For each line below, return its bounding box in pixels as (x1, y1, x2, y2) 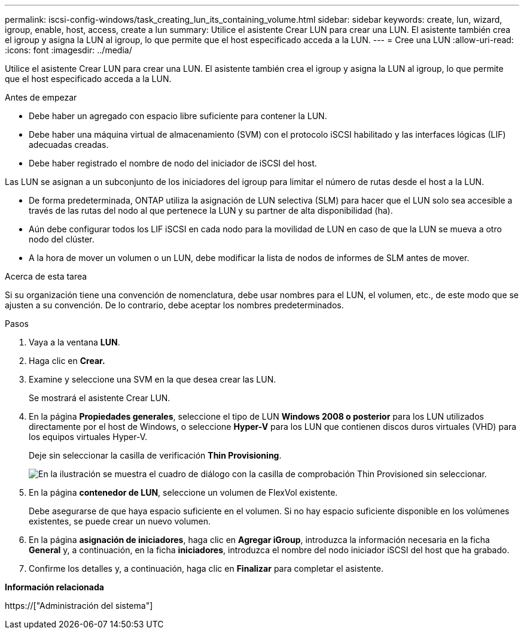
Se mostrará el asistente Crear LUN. (29, 393, 170, 403)
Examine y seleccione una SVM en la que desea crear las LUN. (29, 374, 276, 384)
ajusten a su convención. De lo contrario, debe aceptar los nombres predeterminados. (5, 300, 344, 310)
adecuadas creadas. (29, 139, 109, 150)
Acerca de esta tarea (5, 271, 87, 281)
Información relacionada (5, 582, 104, 592)
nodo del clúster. (29, 234, 95, 244)
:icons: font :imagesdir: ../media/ (5, 45, 132, 55)
